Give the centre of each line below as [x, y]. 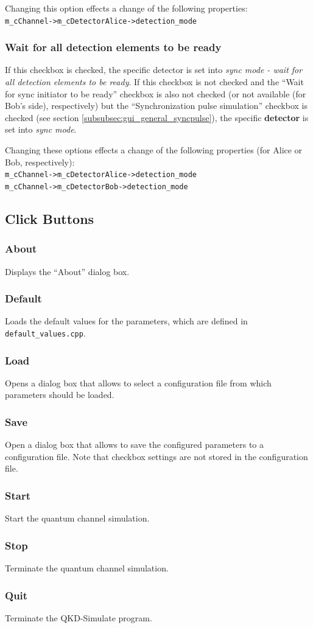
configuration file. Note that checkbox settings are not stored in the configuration [156, 456]
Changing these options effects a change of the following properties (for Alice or [154, 150]
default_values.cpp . [45, 333]
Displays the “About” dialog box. [67, 271]
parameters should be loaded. [60, 395]
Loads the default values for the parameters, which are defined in [126, 321]
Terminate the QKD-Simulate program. [79, 617]
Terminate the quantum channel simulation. [87, 568]
